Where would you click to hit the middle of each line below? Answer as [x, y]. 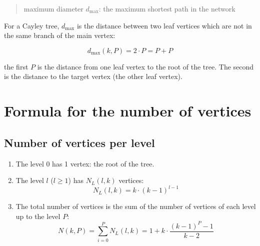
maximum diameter [53, 8]
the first [16, 66]
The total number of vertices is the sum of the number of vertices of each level [136, 206]
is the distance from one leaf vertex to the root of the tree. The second [145, 66]
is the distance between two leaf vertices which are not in [164, 25]
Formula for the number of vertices [128, 111]
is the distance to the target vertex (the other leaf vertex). [93, 76]
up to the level [38, 216]
